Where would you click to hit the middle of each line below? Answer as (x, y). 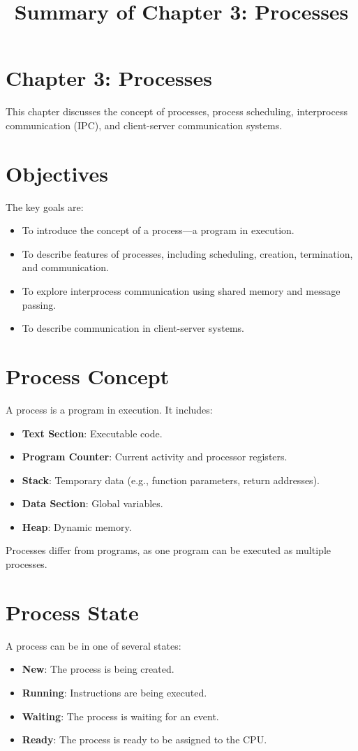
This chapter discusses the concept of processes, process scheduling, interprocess (177, 111)
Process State (72, 612)
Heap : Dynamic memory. (77, 526)
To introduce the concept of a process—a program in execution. (158, 230)
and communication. (65, 267)
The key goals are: (45, 206)
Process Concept (88, 375)
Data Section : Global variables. (92, 503)
